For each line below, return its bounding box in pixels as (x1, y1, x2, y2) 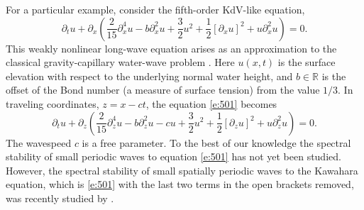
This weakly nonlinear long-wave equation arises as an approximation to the (6, 40, 337, 55)
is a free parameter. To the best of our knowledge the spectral (82, 135, 351, 150)
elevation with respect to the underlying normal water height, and (6, 68, 293, 83)
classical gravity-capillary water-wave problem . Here (6, 55, 235, 70)
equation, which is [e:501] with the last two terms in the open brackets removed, (6, 177, 354, 192)
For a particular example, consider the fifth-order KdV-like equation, (6, 2, 305, 16)
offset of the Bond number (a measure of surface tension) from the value (6, 82, 320, 97)
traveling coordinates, (6, 96, 99, 111)
